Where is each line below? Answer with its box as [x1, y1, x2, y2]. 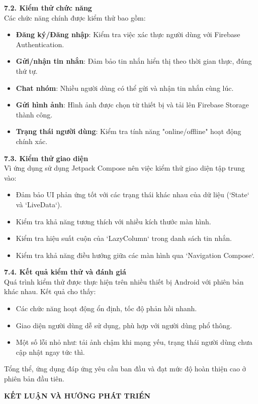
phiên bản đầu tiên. [4, 373, 64, 384]
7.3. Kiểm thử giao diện [4, 153, 89, 163]
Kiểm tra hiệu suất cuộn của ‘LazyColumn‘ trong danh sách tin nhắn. [16, 233, 232, 243]
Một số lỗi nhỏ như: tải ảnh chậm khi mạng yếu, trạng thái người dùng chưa [16, 337, 252, 347]
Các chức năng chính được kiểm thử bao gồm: [4, 12, 146, 23]
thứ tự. [16, 65, 38, 76]
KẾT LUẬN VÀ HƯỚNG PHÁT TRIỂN [4, 390, 151, 400]
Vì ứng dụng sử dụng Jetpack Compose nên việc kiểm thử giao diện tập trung [4, 163, 245, 173]
